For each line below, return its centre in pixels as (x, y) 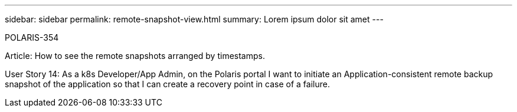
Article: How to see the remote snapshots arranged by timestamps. (135, 56)
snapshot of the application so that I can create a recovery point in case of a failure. (167, 84)
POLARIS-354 (32, 37)
